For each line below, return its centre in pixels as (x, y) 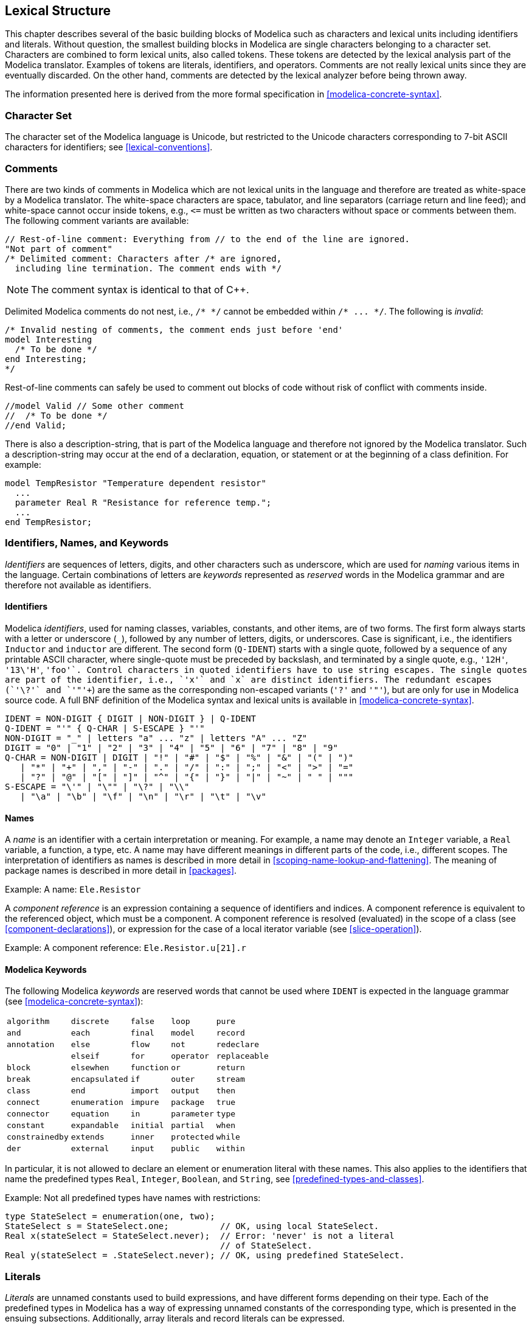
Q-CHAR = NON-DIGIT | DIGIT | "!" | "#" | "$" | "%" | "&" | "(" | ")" (179, 757)
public (185, 1149)
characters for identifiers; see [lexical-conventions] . (109, 147)
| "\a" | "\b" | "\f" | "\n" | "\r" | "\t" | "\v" (143, 796)
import (145, 1091)
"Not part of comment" (59, 249)
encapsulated (99, 1079)
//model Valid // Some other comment (95, 406)
